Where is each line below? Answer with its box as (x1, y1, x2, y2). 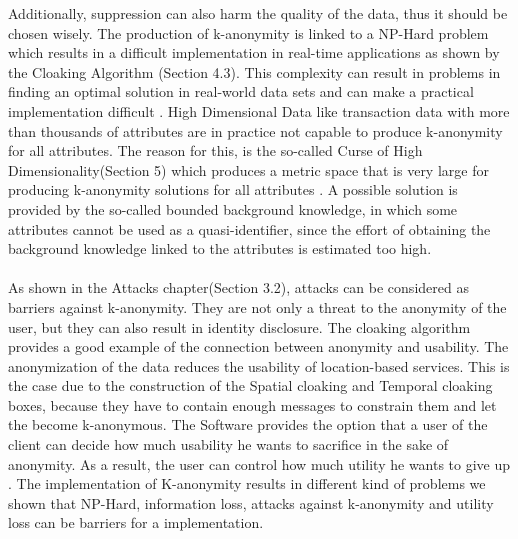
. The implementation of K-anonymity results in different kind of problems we (8, 473, 486, 494)
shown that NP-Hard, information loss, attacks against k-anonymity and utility (8, 492, 494, 513)
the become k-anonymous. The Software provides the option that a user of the (8, 414, 488, 435)
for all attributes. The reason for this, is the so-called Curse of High (8, 140, 423, 161)
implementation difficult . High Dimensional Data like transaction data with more (8, 100, 510, 121)
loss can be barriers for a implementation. (8, 512, 264, 533)
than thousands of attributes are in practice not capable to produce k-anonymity (8, 120, 503, 141)
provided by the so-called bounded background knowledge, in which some (8, 198, 458, 219)
